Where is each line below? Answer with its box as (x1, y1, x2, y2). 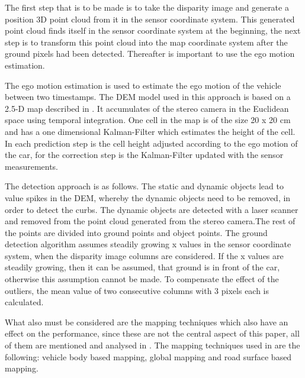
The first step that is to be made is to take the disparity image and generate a (5, 1, 289, 13)
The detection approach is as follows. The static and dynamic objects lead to (5, 180, 284, 192)
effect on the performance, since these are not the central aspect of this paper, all (5, 327, 300, 340)
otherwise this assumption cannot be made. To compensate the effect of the (5, 273, 279, 285)
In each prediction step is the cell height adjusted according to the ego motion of (5, 137, 298, 149)
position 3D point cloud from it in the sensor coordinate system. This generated (5, 12, 295, 25)
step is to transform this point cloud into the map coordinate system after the (5, 35, 288, 48)
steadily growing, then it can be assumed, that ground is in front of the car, (5, 261, 280, 273)
